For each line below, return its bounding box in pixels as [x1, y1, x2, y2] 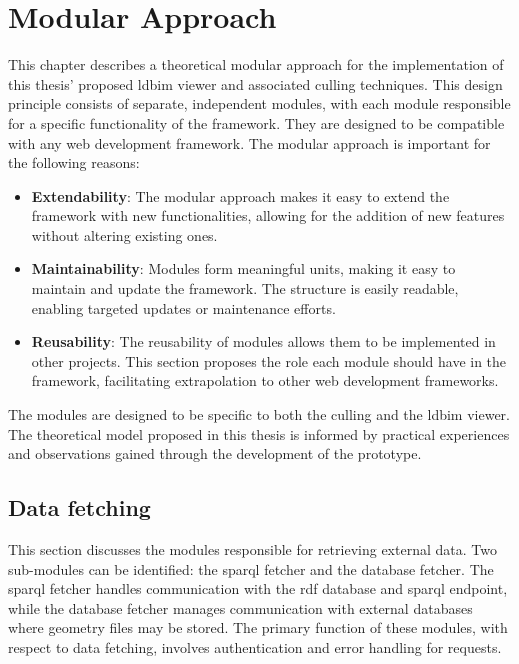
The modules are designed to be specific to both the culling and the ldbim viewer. [8, 404, 510, 425]
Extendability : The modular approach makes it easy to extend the [31, 185, 450, 206]
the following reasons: [8, 152, 140, 173]
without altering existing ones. [31, 224, 218, 245]
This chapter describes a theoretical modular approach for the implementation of [8, 54, 504, 75]
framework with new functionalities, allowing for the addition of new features [31, 205, 505, 226]
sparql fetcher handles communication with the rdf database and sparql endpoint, [8, 578, 508, 599]
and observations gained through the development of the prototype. [8, 443, 422, 464]
